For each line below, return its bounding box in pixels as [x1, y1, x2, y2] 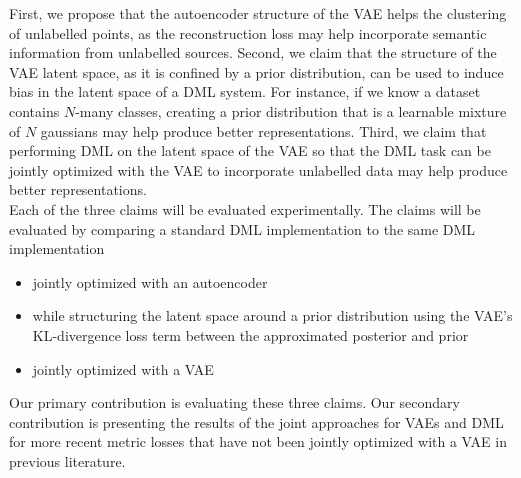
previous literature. [9, 450, 126, 471]
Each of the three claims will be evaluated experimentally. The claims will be [9, 198, 481, 219]
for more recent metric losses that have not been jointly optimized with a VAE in [9, 431, 507, 452]
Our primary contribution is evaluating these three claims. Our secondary [9, 392, 460, 413]
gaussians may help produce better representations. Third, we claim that [40, 120, 487, 141]
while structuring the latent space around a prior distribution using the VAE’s [32, 305, 513, 326]
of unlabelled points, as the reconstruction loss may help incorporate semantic [9, 22, 487, 43]
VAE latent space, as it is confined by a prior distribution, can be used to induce [9, 61, 504, 82]
